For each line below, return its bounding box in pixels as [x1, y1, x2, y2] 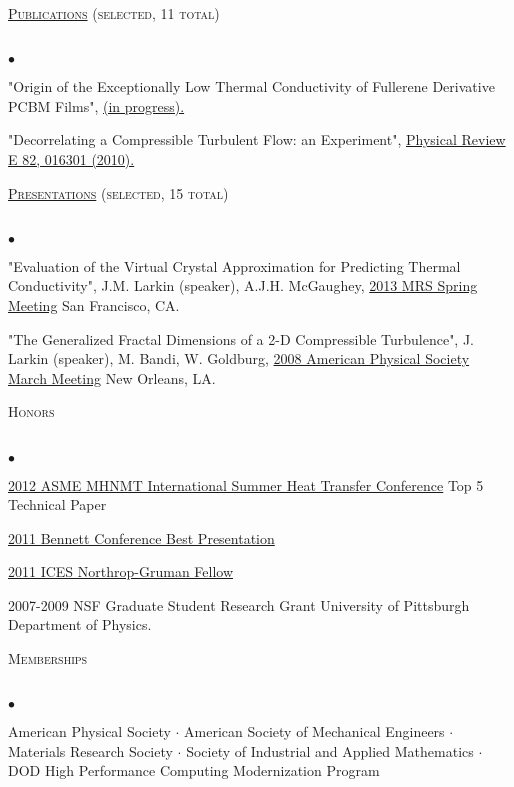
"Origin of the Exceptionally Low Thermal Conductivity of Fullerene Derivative [8, 76, 495, 97]
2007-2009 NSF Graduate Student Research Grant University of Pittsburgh [8, 594, 470, 615]
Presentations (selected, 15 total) [8, 182, 229, 203]
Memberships [8, 648, 88, 669]
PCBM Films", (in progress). [8, 95, 185, 116]
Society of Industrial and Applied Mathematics [186, 740, 474, 761]
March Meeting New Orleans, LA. [8, 367, 216, 388]
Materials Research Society [8, 740, 173, 761]
